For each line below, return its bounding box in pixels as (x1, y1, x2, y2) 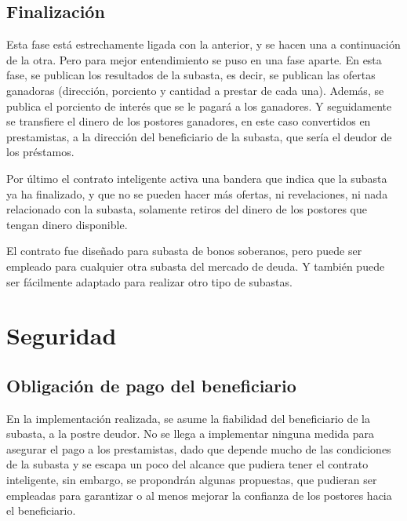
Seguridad (6, 319, 117, 352)
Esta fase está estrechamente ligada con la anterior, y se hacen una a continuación (6, 36, 401, 53)
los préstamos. (6, 144, 74, 160)
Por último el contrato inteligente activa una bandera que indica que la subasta (6, 169, 387, 186)
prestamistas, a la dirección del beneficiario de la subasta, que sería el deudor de (6, 128, 392, 144)
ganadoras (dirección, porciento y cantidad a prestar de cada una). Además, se (6, 82, 384, 98)
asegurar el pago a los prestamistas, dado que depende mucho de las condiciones (6, 440, 391, 457)
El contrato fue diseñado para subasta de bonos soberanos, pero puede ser (6, 242, 362, 259)
